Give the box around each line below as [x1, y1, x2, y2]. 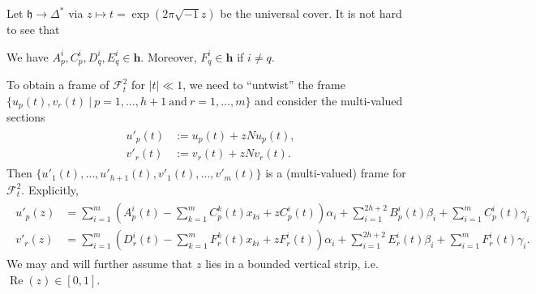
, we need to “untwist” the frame [182, 76, 345, 93]
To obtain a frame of [6, 76, 109, 93]
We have [6, 48, 49, 65]
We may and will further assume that [6, 255, 193, 272]
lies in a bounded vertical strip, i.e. [205, 255, 379, 272]
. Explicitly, [21, 181, 79, 198]
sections [6, 109, 45, 126]
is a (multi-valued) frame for [265, 164, 406, 181]
